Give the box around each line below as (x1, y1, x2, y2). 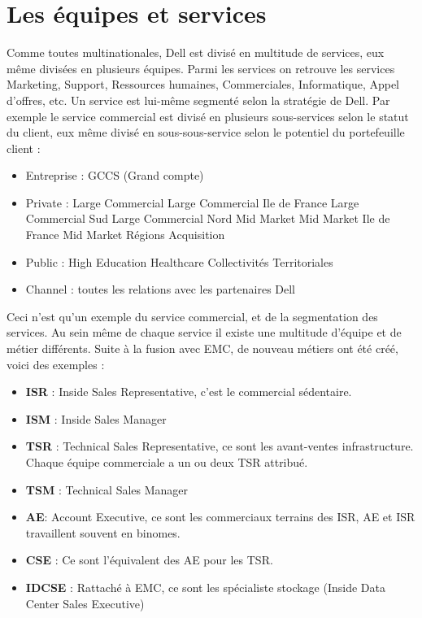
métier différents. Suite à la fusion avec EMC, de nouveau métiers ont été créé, (7, 340, 398, 357)
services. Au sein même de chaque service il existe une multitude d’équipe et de (7, 324, 402, 341)
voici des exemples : (7, 355, 105, 372)
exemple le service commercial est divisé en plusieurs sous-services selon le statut (7, 107, 409, 124)
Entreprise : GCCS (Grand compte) (25, 167, 204, 184)
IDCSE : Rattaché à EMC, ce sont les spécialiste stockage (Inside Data (25, 578, 385, 595)
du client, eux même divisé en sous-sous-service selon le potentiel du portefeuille (7, 124, 405, 141)
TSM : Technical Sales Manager (25, 481, 189, 498)
